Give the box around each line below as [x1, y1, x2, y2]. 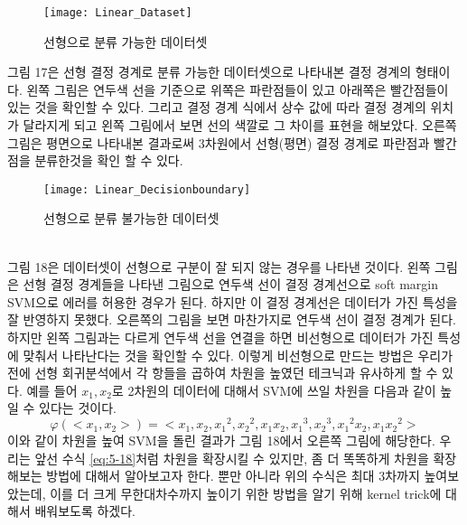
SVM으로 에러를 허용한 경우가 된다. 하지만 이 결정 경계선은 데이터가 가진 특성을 [7, 292, 458, 311]
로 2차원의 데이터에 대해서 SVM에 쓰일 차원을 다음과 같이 [111, 380, 436, 399]
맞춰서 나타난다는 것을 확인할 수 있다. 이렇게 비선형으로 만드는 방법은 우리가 [23, 345, 453, 364]
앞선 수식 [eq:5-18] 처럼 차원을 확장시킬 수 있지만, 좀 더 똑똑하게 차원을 [34, 448, 429, 467]
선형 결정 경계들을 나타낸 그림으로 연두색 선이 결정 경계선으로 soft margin [23, 275, 438, 294]
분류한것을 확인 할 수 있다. [34, 151, 183, 170]
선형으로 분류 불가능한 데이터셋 [43, 209, 219, 228]
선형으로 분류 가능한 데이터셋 [43, 32, 208, 51]
